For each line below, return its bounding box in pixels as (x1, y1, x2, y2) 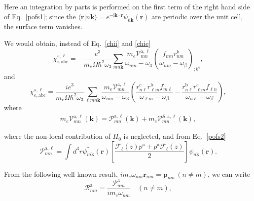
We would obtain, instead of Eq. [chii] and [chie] (4, 38, 151, 48)
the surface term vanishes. (4, 21, 82, 32)
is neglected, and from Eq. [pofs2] (123, 131, 226, 141)
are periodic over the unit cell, (151, 11, 243, 21)
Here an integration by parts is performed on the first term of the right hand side (4, 1, 250, 11)
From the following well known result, (4, 168, 118, 179)
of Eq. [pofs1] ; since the (4, 11, 76, 21)
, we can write (208, 168, 251, 179)
